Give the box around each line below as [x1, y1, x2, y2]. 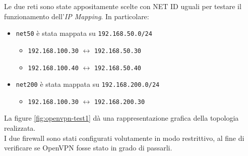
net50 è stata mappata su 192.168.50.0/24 [16, 28, 152, 38]
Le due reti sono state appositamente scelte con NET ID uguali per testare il [4, 1, 241, 11]
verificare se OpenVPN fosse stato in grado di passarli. [4, 142, 172, 153]
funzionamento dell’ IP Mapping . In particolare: [4, 11, 149, 21]
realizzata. [4, 123, 36, 133]
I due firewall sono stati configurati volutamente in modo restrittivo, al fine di [4, 132, 244, 143]
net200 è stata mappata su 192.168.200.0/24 [16, 79, 160, 89]
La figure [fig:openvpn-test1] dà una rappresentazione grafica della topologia [4, 113, 239, 123]
